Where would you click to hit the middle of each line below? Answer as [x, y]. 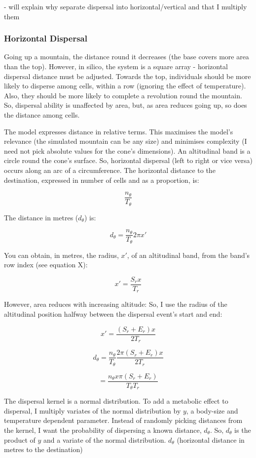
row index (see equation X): [46, 265]
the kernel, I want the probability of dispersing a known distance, [103, 430]
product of [20, 439]
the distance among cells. [42, 114]
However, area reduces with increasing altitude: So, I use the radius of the [116, 304]
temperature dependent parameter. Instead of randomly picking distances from [123, 420]
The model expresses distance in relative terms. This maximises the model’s [119, 131]
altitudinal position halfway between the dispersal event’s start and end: [113, 314]
